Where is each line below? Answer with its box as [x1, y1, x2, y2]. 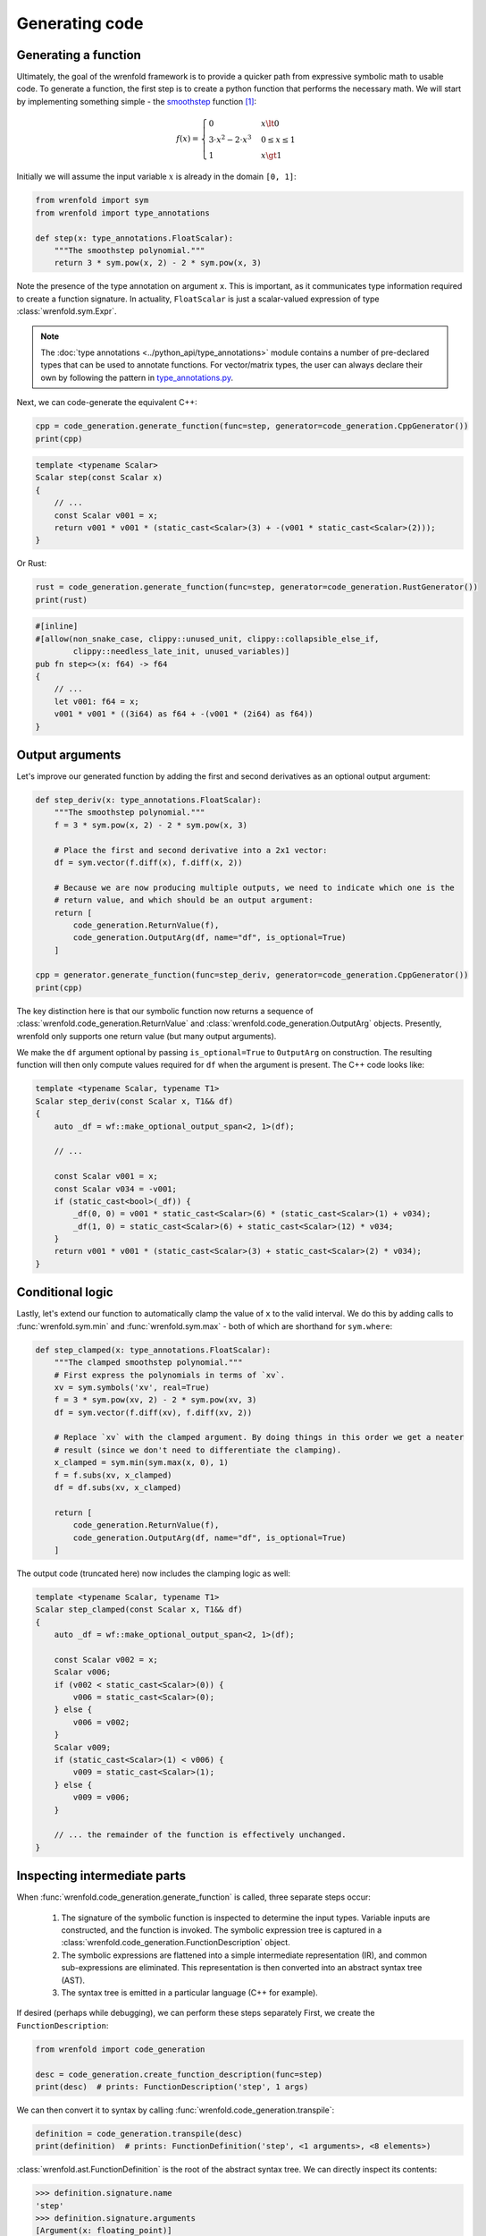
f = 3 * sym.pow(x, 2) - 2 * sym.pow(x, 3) [54, 819, 247, 830]
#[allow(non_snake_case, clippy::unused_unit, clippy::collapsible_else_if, [35, 633, 380, 644]
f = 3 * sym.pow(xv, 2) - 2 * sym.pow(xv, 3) [54, 1395, 257, 1405]
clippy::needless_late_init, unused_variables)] [72, 647, 290, 656]
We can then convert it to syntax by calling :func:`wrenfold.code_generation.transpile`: [16, 2105, 335, 2115]
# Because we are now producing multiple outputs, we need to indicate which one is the [54, 882, 455, 893]
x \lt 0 [260, 119, 280, 129]
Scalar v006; [54, 1667, 112, 1677]
